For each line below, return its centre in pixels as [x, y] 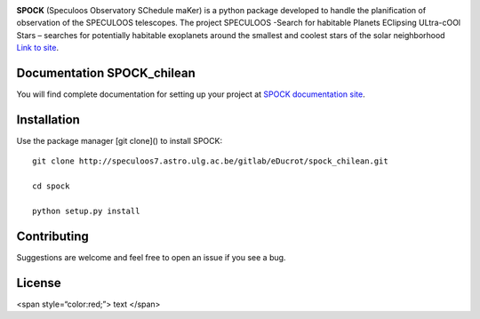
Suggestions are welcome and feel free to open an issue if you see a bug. [151, 257]
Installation [48, 120]
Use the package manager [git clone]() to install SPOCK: [119, 140]
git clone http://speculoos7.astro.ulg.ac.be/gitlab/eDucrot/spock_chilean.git [210, 161]
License [39, 283]
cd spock [51, 186]
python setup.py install [86, 211]
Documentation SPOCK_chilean [106, 72]
